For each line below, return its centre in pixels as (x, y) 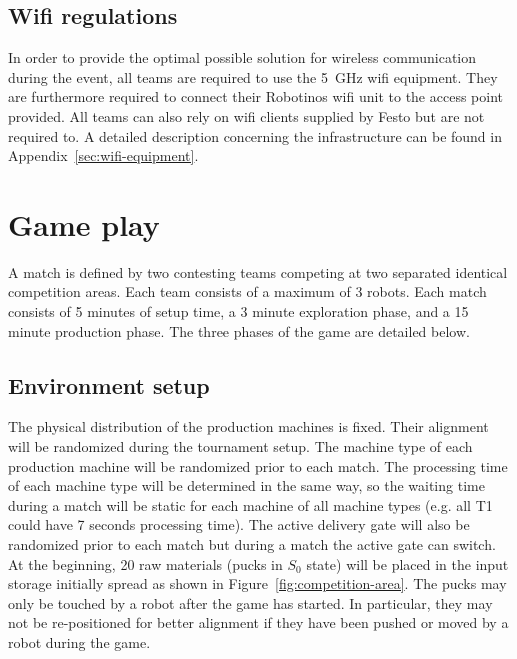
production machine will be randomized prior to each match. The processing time (258, 465)
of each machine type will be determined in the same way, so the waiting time (246, 485)
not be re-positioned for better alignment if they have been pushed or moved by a (258, 622)
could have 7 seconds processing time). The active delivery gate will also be (239, 524)
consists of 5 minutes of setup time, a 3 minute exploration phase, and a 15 (238, 311)
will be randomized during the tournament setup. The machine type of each (240, 446)
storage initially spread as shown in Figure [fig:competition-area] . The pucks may (257, 583)
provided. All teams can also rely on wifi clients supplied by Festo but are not (246, 115)
